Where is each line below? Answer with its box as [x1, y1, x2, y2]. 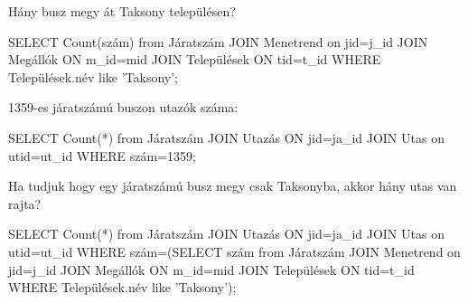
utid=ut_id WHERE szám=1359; [8, 146, 196, 165]
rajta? [8, 194, 42, 213]
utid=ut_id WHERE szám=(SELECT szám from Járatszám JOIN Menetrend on [8, 241, 461, 260]
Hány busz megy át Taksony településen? [8, 2, 236, 20]
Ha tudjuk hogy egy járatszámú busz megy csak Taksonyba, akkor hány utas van [8, 176, 457, 195]
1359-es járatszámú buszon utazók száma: [8, 98, 239, 117]
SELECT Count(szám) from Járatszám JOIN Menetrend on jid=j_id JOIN [8, 32, 428, 51]
